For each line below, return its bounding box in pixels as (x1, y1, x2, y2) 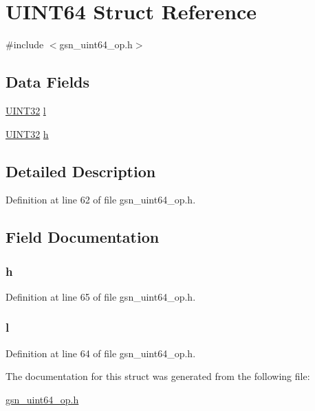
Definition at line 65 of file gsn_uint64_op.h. (6, 289, 196, 303)
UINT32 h (6, 126, 49, 141)
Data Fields (6, 71, 90, 92)
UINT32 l (6, 103, 46, 117)
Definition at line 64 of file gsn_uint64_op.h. (6, 345, 196, 360)
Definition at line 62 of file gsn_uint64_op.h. (6, 192, 196, 207)
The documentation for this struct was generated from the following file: (6, 369, 310, 383)
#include (6, 37, 44, 52)
